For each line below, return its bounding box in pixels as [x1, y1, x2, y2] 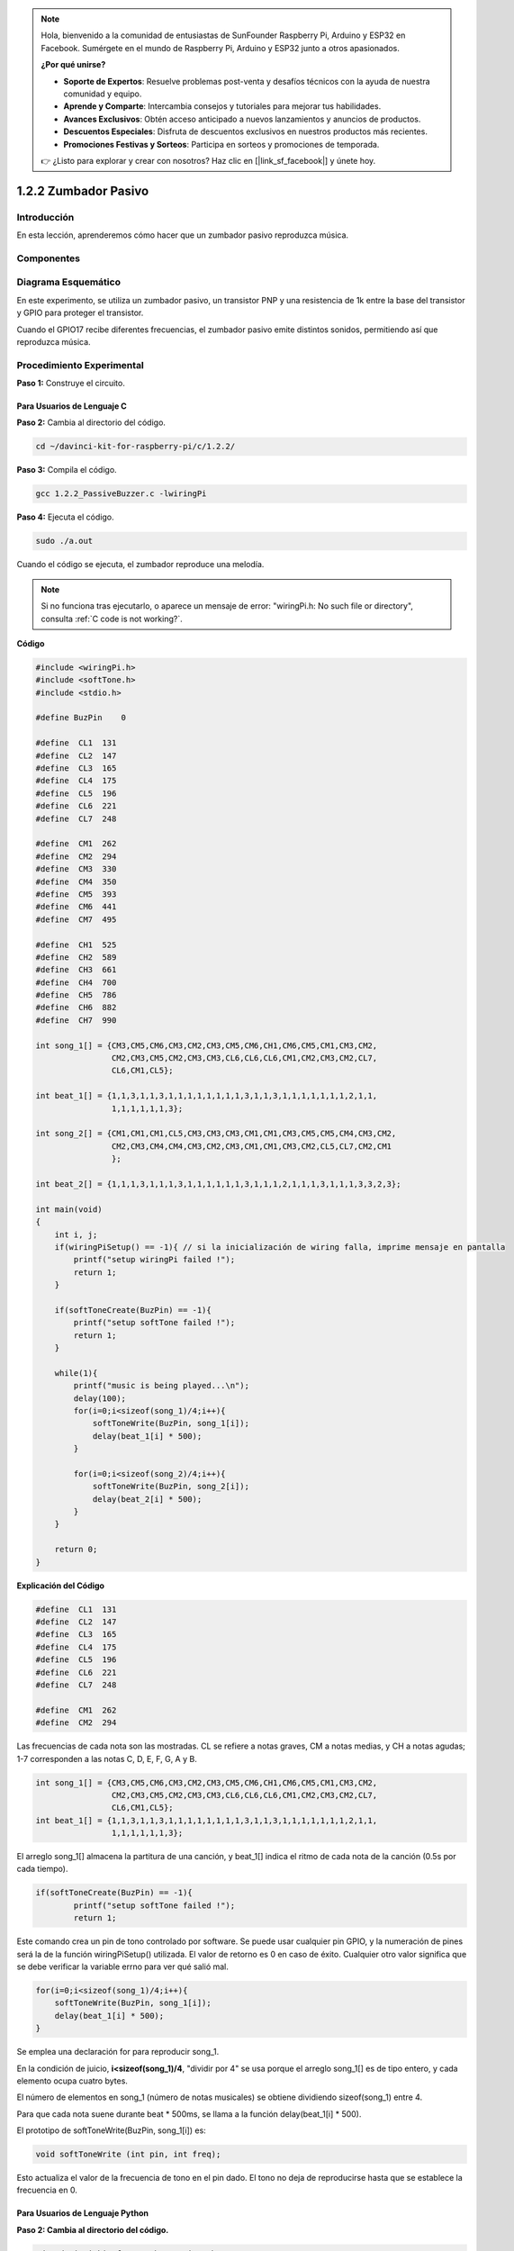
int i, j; [54, 1229, 98, 1240]
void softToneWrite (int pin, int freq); [35, 2149, 221, 2160]
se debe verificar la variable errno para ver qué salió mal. [16, 1961, 230, 1972]
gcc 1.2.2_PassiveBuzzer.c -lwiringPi [35, 489, 207, 499]
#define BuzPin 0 [35, 712, 126, 723]
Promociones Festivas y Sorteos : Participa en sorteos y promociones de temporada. [63, 139, 380, 149]
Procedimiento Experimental [16, 358, 144, 371]
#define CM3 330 [35, 864, 117, 874]
